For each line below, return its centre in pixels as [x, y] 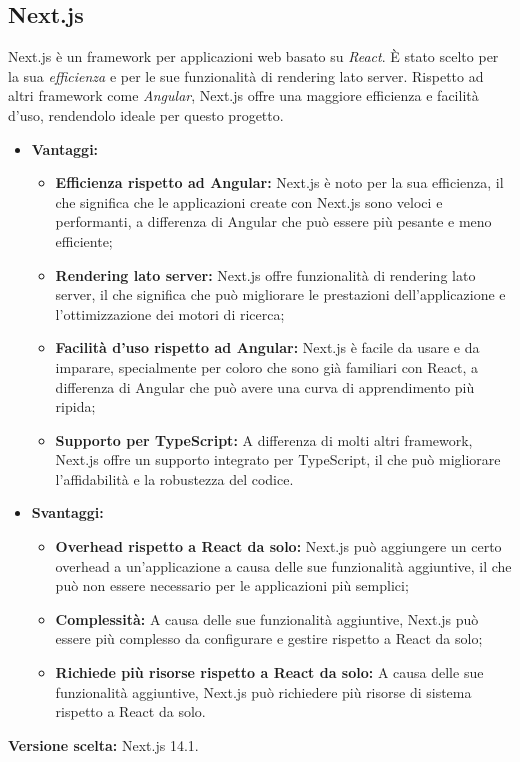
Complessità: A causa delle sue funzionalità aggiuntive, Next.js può [267, 618]
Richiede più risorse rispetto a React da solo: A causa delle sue [269, 672]
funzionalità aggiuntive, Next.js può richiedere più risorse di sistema [263, 691]
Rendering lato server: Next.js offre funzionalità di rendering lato [265, 274]
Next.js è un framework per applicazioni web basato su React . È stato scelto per [253, 56]
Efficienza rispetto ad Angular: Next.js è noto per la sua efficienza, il [279, 182]
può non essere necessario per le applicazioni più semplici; [232, 585]
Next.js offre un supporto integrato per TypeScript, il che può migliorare [278, 459]
